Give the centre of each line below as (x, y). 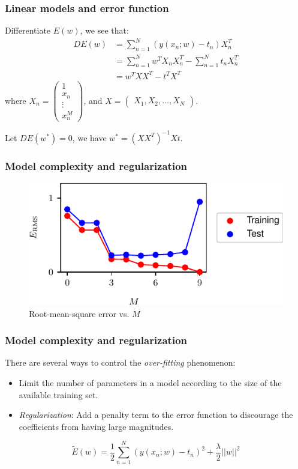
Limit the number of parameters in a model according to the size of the (150, 382)
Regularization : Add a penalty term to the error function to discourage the (156, 415)
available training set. (58, 394)
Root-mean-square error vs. (79, 313)
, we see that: (104, 30)
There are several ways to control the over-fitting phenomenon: (120, 362)
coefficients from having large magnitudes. (96, 426)
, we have (89, 137)
